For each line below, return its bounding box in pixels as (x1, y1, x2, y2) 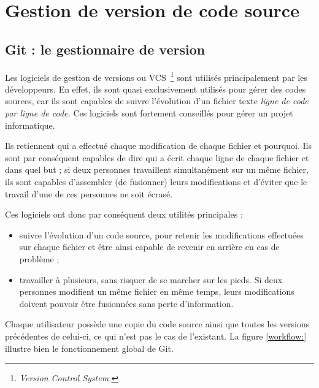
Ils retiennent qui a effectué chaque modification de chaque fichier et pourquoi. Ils (5, 139, 312, 152)
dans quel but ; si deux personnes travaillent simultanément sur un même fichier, (5, 163, 309, 176)
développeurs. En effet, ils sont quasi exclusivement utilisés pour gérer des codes (5, 82, 306, 95)
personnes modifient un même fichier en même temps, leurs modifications (19, 285, 294, 298)
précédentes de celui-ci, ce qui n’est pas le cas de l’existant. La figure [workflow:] (5, 329, 307, 342)
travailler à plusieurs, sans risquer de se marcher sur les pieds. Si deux (19, 273, 283, 286)
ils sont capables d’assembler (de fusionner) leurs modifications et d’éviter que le (5, 175, 307, 188)
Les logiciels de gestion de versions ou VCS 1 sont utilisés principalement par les (5, 69, 307, 83)
